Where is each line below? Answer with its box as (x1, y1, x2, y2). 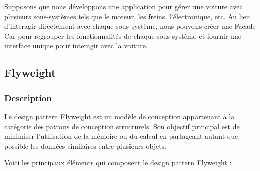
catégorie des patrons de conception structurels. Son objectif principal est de (4, 121, 240, 131)
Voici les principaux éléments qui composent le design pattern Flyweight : (4, 157, 232, 168)
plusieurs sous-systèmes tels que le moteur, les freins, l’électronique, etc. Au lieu (4, 11, 250, 21)
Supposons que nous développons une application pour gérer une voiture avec (4, 1, 243, 11)
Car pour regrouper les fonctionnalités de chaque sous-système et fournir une (4, 30, 241, 41)
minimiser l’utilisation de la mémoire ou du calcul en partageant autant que (4, 131, 238, 141)
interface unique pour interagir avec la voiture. (4, 40, 148, 51)
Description (4, 91, 52, 104)
